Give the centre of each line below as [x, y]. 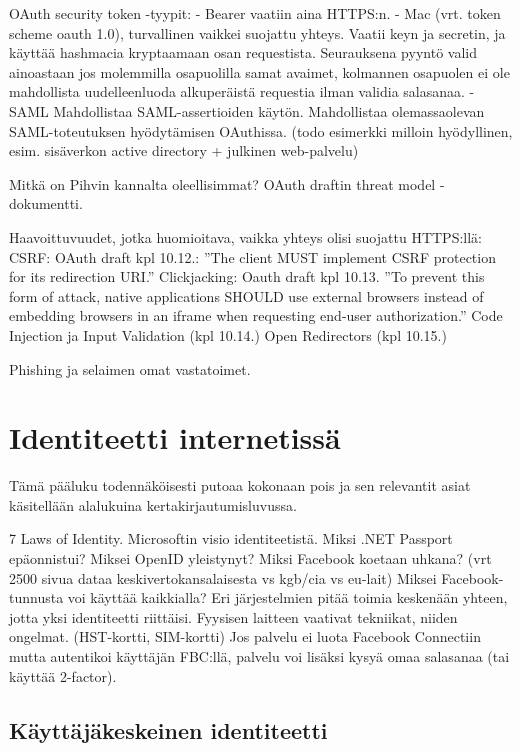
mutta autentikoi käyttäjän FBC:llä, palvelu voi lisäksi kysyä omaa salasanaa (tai [259, 655]
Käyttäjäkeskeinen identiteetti [168, 729]
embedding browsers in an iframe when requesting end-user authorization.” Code [256, 315]
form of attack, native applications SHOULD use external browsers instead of [246, 295]
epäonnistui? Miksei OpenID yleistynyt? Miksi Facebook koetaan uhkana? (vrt [250, 558]
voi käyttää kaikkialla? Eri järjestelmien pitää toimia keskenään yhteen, [287, 597]
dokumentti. [46, 203]
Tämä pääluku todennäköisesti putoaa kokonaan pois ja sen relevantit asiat [240, 485]
